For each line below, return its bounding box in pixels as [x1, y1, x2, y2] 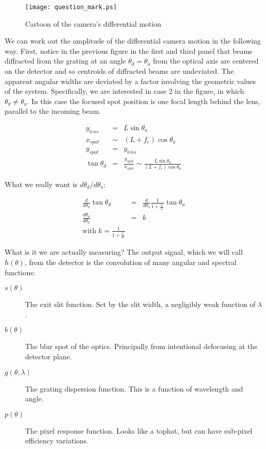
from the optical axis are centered [153, 55, 259, 66]
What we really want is [5, 178, 78, 189]
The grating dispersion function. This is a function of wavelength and [25, 383, 243, 394]
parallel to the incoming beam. [5, 106, 101, 116]
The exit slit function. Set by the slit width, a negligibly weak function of [25, 299, 256, 310]
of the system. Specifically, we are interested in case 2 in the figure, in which [5, 86, 244, 96]
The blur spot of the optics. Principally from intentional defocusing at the [25, 341, 258, 352]
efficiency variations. [25, 435, 89, 446]
